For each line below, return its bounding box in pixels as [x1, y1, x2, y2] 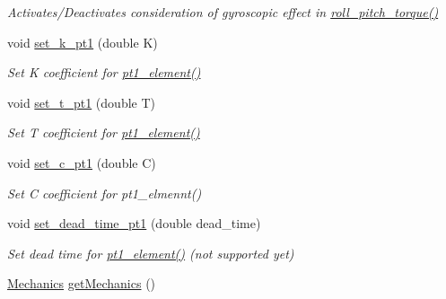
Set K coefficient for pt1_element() [7, 63, 201, 82]
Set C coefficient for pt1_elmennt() [7, 183, 202, 202]
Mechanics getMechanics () [7, 274, 156, 293]
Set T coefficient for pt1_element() [7, 123, 200, 142]
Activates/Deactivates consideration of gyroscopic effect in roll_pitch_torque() [7, 3, 439, 21]
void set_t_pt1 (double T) [7, 92, 155, 111]
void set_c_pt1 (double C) [7, 153, 156, 171]
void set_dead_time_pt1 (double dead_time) [7, 214, 261, 233]
